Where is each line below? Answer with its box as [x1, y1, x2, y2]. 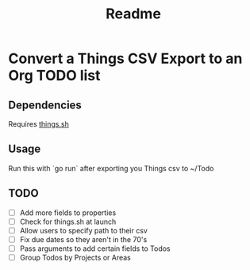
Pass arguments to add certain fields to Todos [19, 244, 171, 253]
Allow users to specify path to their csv [19, 225, 148, 235]
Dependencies [8, 98, 82, 112]
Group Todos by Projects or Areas [19, 252, 131, 262]
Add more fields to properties [19, 208, 117, 217]
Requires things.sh [8, 119, 69, 128]
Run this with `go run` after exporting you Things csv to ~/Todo [8, 163, 214, 173]
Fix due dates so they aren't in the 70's [19, 234, 148, 244]
